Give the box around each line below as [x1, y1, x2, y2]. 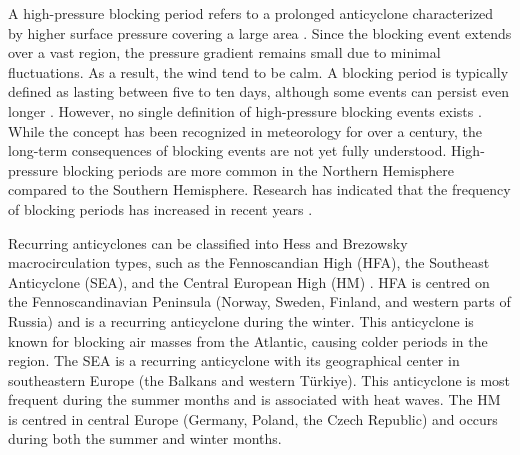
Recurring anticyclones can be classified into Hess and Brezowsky [8, 232, 408, 253]
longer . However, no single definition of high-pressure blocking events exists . [8, 100, 482, 121]
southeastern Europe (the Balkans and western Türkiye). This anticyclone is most [8, 369, 511, 390]
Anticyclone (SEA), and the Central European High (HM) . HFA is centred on [8, 271, 490, 292]
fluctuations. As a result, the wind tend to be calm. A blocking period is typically [8, 61, 509, 82]
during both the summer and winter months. [8, 428, 282, 449]
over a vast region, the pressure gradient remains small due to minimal [8, 42, 441, 63]
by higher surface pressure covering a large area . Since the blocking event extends [8, 22, 512, 43]
